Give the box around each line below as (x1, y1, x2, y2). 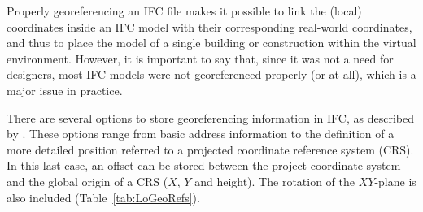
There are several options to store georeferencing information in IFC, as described (7, 109, 414, 126)
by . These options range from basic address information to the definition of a (7, 125, 395, 142)
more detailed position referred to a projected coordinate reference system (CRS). (7, 141, 414, 158)
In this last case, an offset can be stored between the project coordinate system (7, 157, 401, 174)
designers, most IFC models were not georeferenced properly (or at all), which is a (7, 66, 416, 83)
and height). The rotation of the (194, 172, 355, 189)
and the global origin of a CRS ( (7, 172, 168, 189)
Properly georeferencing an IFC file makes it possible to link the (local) (7, 2, 362, 19)
